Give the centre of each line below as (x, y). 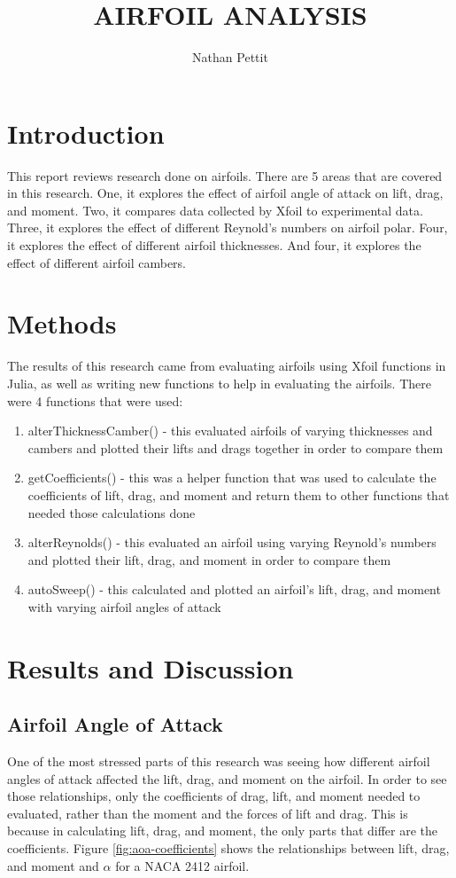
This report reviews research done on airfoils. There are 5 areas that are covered (225, 175)
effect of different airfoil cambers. (97, 262)
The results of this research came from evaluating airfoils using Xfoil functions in (227, 366)
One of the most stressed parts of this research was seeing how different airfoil (219, 761)
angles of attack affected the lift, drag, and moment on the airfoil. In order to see (227, 778)
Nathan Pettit (230, 57)
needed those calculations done (112, 512)
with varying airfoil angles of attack (124, 606)
